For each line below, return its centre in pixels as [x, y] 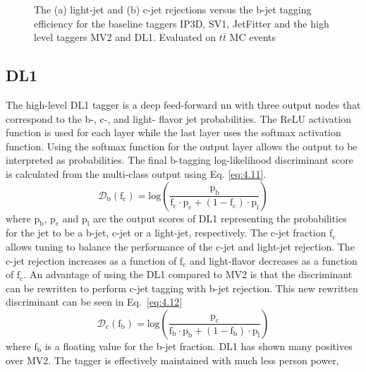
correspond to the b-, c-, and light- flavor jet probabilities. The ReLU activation [178, 118]
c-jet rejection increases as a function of [91, 260]
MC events [252, 37]
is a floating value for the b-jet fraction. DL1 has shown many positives [199, 346]
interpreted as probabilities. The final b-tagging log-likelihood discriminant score [179, 160]
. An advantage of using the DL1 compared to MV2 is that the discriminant [188, 274]
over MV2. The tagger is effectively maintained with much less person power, [172, 360]
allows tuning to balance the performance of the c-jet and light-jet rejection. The [180, 246]
